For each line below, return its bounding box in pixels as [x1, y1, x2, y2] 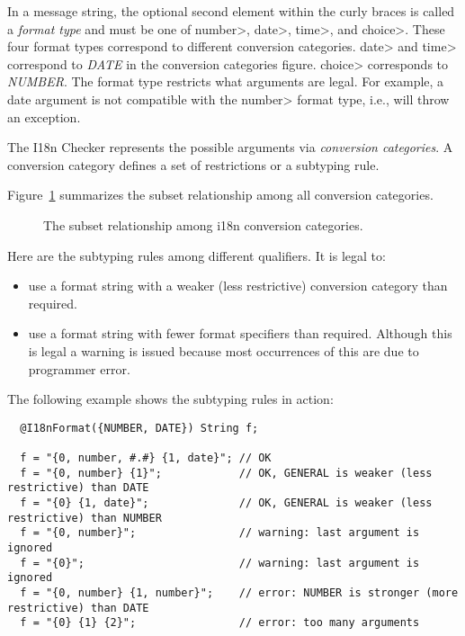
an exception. [7, 107, 81, 126]
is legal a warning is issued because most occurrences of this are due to [28, 341, 419, 360]
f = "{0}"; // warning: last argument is [20, 556, 420, 569]
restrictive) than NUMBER [7, 511, 162, 524]
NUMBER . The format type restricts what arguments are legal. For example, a [7, 72, 444, 91]
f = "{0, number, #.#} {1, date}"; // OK [20, 452, 272, 464]
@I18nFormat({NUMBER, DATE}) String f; [20, 421, 259, 434]
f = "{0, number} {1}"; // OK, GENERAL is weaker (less [20, 466, 433, 479]
